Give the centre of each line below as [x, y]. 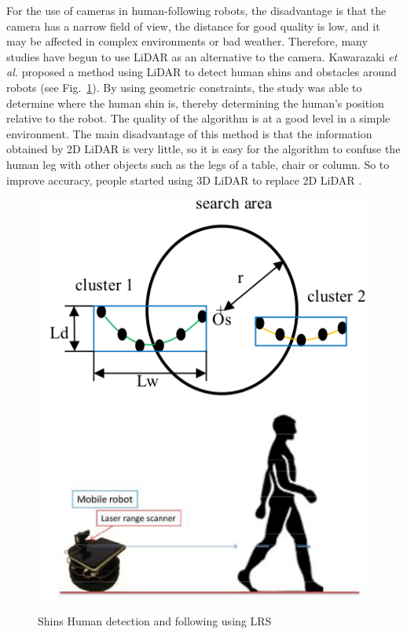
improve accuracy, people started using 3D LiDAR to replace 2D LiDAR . [184, 180]
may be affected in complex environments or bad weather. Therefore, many [187, 41]
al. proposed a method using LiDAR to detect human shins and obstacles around [202, 72]
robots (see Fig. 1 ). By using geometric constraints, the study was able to [184, 87]
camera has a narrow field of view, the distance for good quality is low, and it [193, 26]
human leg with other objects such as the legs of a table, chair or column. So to [198, 164]
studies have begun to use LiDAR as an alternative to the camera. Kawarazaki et [202, 56]
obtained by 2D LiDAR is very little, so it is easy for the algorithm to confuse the [203, 149]
